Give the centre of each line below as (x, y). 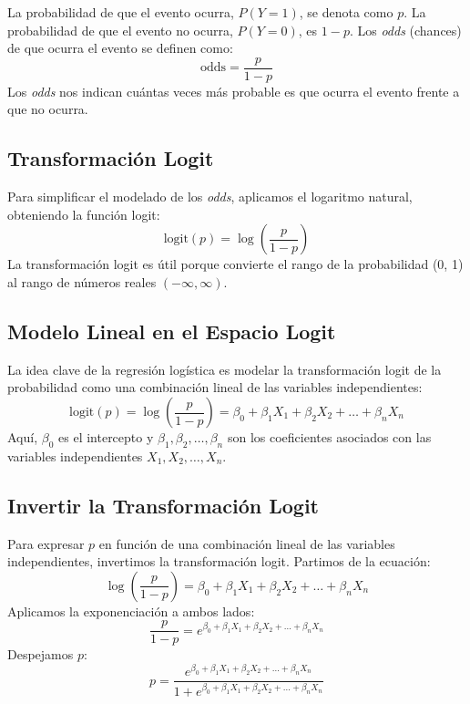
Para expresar (46, 543)
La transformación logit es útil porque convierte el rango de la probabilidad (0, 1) (235, 264)
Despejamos (41, 654)
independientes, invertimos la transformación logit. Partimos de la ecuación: (219, 561)
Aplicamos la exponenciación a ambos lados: (131, 611)
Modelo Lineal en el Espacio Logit (172, 331)
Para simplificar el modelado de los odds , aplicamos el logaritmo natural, (210, 197)
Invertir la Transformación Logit (163, 505)
